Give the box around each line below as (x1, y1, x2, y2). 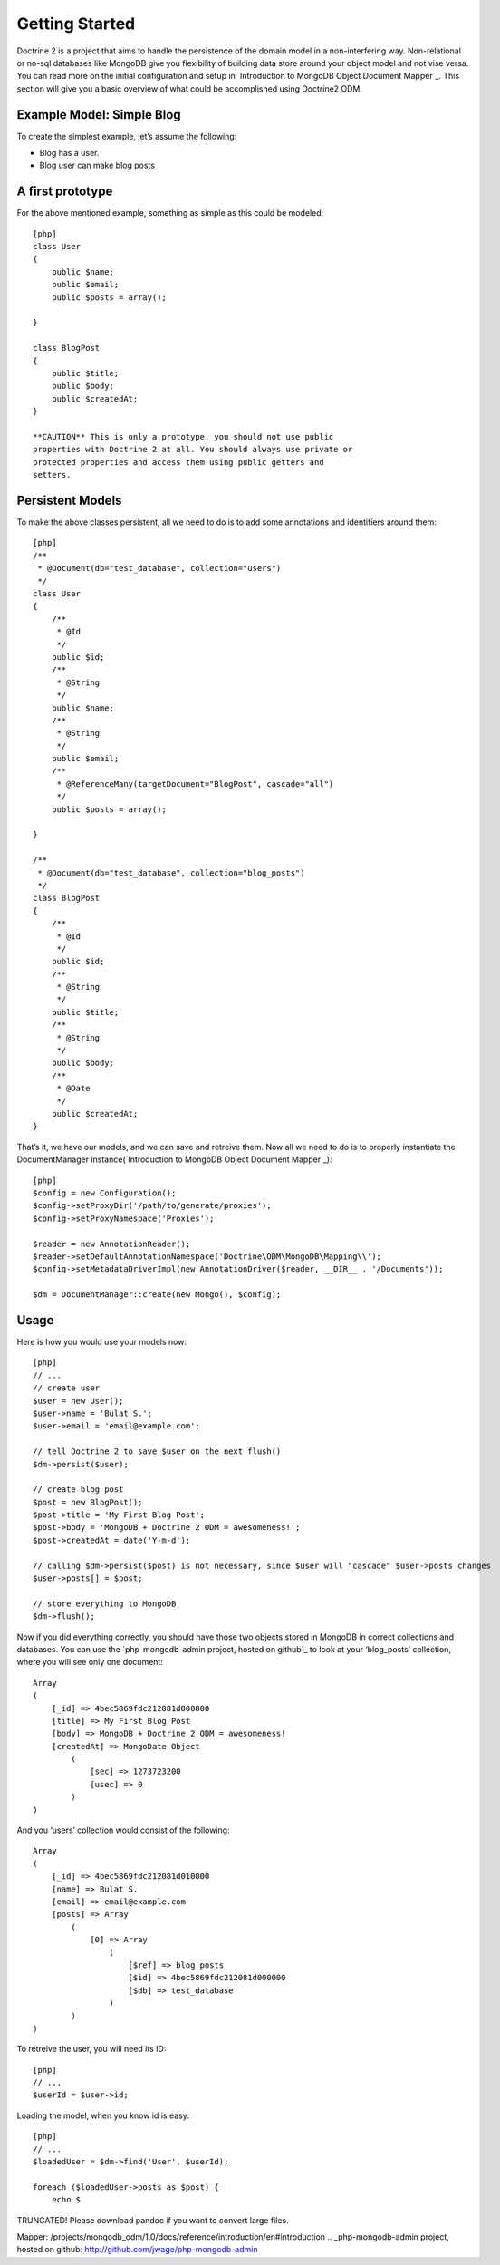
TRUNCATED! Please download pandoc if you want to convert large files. (16, 2214, 289, 2225)
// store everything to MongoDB (33, 1598, 177, 1609)
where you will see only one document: (16, 1657, 163, 1668)
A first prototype (16, 184, 113, 199)
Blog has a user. (39, 148, 100, 159)
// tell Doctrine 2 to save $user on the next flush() (33, 1447, 282, 1457)
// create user (33, 1383, 101, 1393)
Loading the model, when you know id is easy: (16, 2110, 190, 2121)
